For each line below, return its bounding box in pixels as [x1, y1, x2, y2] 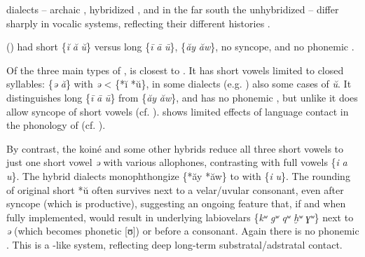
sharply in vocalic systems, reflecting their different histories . [6, 15, 270, 30]
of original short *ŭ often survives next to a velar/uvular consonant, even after [6, 182, 344, 197]
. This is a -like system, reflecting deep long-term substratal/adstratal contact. [6, 237, 343, 251]
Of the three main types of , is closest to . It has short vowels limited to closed [6, 62, 344, 77]
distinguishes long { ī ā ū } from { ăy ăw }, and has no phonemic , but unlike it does [6, 90, 358, 104]
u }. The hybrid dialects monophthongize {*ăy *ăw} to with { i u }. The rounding [6, 168, 350, 183]
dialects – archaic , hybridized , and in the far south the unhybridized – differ [6, 2, 339, 16]
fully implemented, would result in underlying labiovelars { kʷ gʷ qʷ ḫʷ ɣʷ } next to [6, 209, 354, 224]
